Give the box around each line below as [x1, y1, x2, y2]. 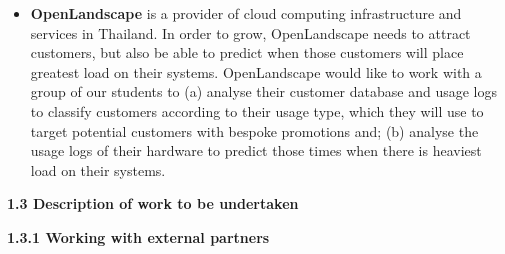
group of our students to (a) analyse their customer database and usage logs [30, 81, 497, 102]
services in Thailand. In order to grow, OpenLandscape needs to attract [30, 22, 471, 43]
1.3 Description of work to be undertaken [7, 193, 299, 214]
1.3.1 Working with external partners [7, 226, 270, 247]
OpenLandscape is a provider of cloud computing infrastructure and [30, 3, 462, 23]
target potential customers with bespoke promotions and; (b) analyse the [30, 120, 479, 141]
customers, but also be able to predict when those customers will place [30, 42, 464, 63]
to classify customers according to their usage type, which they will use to [30, 100, 484, 121]
